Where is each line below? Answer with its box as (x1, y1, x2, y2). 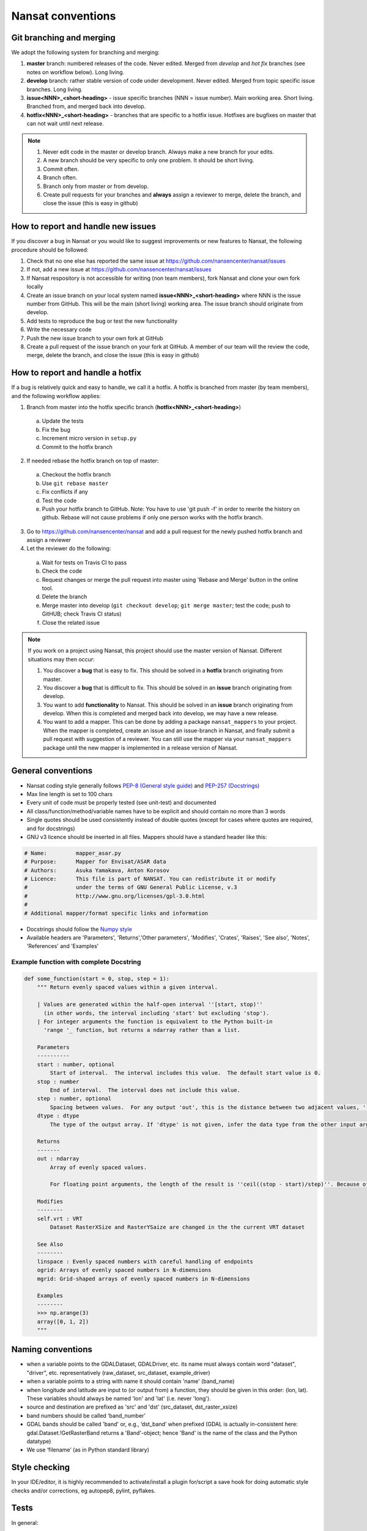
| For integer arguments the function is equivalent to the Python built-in (37, 1018, 273, 1025)
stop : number (37, 1078, 80, 1085)
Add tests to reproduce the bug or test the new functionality (26, 317, 178, 325)
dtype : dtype (37, 1112, 80, 1119)
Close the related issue (42, 619, 100, 626)
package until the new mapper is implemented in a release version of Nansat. (43, 744, 238, 751)
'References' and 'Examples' (26, 942, 99, 950)
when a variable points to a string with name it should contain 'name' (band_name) (26, 1378, 235, 1385)
